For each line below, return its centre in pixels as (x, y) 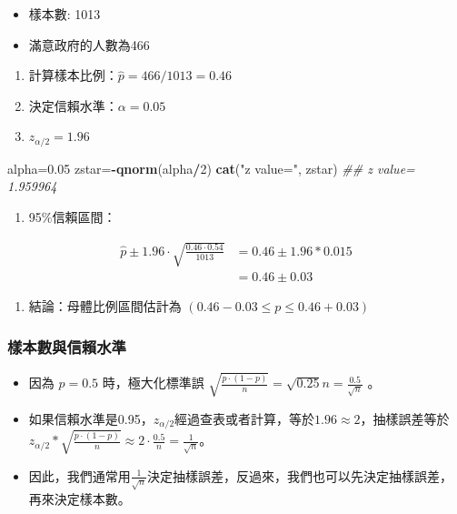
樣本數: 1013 (65, 14)
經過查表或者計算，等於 (245, 418)
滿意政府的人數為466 (89, 44)
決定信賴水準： (73, 105)
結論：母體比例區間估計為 (105, 306)
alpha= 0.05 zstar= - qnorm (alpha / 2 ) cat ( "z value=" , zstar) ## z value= (211, 168)
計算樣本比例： (73, 75)
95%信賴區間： (72, 217)
